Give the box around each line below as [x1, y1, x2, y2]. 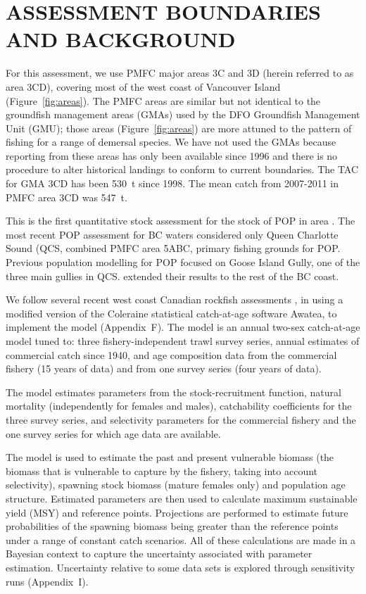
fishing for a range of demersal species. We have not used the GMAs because [6, 134, 336, 149]
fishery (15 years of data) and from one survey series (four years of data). [6, 361, 322, 376]
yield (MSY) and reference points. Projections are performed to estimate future [6, 505, 348, 519]
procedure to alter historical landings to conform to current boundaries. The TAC [6, 162, 359, 177]
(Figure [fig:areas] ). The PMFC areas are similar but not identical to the [6, 93, 321, 108]
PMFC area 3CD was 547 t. [6, 189, 127, 204]
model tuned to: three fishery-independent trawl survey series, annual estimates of [6, 334, 360, 348]
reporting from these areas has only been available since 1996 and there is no [6, 148, 338, 163]
